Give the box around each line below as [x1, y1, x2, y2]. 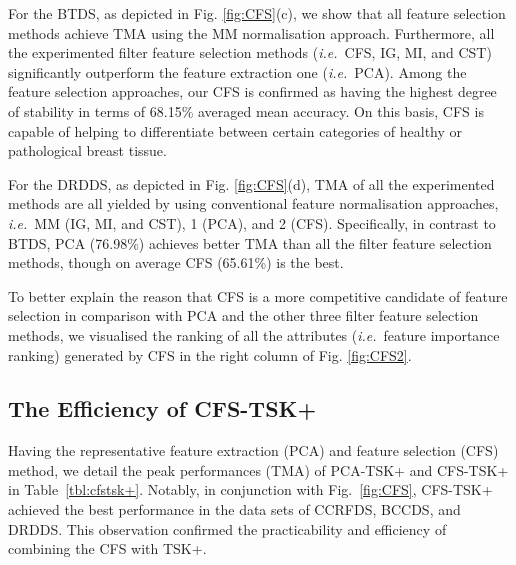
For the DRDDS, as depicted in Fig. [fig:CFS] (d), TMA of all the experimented [8, 173, 495, 194]
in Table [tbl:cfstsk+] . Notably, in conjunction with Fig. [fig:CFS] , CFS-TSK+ [8, 479, 493, 500]
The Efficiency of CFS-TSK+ [8, 393, 317, 424]
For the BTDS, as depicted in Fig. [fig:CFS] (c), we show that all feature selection [8, 3, 506, 23]
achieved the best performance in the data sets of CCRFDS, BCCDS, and [8, 499, 461, 520]
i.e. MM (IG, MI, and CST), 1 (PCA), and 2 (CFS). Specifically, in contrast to [8, 212, 496, 233]
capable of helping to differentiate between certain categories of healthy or [8, 120, 463, 141]
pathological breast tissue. [8, 140, 167, 161]
